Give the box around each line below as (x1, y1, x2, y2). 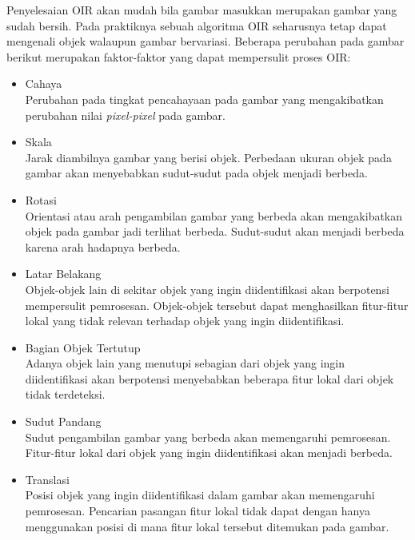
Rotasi (25, 191, 57, 208)
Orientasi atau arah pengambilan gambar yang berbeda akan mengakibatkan (25, 207, 403, 224)
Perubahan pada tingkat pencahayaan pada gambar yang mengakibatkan (25, 90, 384, 107)
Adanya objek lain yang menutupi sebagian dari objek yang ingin (25, 355, 345, 371)
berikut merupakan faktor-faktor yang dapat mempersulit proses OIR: (6, 48, 351, 65)
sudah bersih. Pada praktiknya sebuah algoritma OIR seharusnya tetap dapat (6, 17, 387, 34)
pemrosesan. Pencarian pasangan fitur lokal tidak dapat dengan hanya (25, 502, 370, 519)
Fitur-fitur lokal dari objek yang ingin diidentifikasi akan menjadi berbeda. (25, 444, 393, 461)
